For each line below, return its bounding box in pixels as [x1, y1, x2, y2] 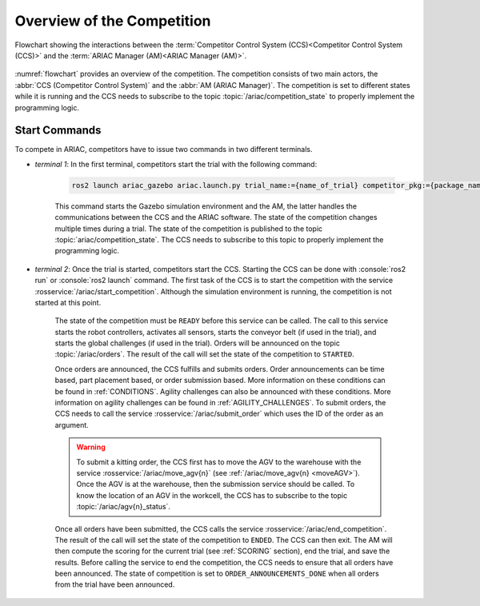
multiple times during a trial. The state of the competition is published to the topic [54, 224, 323, 233]
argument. [54, 420, 90, 429]
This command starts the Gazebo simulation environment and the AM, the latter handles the [54, 201, 358, 211]
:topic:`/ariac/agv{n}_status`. [76, 502, 171, 512]
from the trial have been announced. [54, 580, 175, 589]
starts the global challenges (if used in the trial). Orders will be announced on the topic [54, 338, 340, 348]
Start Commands [14, 124, 102, 138]
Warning [76, 442, 106, 452]
